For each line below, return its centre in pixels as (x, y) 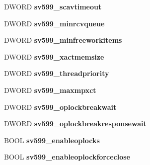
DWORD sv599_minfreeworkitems (63, 40)
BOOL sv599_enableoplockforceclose (67, 157)
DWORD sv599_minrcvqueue (54, 23)
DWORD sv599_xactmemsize (54, 56)
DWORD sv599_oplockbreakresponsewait (75, 124)
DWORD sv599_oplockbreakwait (60, 107)
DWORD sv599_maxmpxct (50, 90)
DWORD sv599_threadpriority (57, 73)
